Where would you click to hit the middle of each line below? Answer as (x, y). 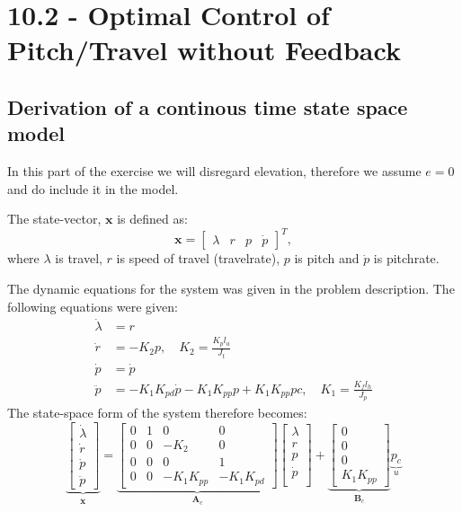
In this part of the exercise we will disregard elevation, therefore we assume (214, 171)
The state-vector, (54, 219)
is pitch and (327, 258)
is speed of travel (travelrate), (198, 258)
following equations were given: (93, 306)
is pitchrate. (406, 258)
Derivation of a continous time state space (208, 106)
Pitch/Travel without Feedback (204, 50)
